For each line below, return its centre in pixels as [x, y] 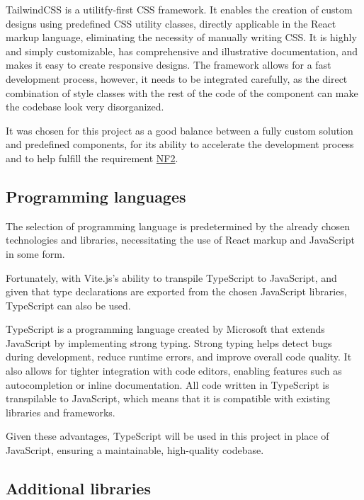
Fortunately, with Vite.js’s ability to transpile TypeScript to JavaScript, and [171, 277]
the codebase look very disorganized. [85, 107]
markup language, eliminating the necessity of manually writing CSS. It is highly [181, 37]
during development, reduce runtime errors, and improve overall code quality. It [179, 357]
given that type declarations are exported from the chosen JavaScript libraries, [176, 291]
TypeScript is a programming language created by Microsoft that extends [165, 329]
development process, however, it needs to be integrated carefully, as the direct [177, 78]
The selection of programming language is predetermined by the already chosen [178, 226]
